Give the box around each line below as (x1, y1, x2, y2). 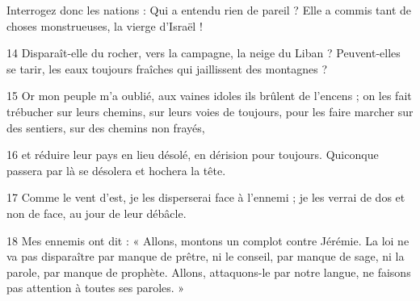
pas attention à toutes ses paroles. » (6, 279, 185, 296)
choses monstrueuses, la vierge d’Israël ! (6, 17, 203, 34)
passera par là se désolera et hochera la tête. (6, 161, 226, 178)
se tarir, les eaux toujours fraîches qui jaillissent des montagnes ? (6, 60, 328, 77)
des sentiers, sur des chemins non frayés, (6, 119, 205, 136)
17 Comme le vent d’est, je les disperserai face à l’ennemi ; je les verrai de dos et (6, 189, 405, 206)
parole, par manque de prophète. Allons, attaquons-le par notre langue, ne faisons (6, 263, 411, 280)
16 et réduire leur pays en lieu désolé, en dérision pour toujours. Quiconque (6, 146, 379, 163)
